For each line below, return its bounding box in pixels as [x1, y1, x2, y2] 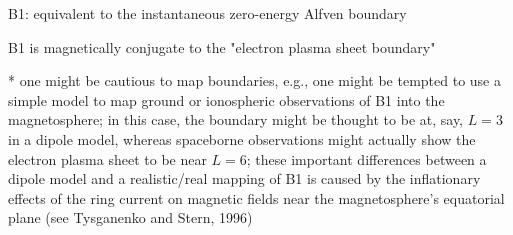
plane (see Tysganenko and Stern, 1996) [8, 207, 253, 228]
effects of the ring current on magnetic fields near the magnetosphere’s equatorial [8, 187, 505, 208]
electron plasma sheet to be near [8, 148, 207, 169]
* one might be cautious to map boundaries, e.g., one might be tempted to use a [8, 70, 501, 91]
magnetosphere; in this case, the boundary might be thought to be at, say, [8, 109, 464, 130]
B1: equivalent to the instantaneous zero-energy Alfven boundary [8, 3, 407, 23]
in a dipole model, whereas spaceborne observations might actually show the [8, 128, 476, 149]
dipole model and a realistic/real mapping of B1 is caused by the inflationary [8, 168, 481, 189]
